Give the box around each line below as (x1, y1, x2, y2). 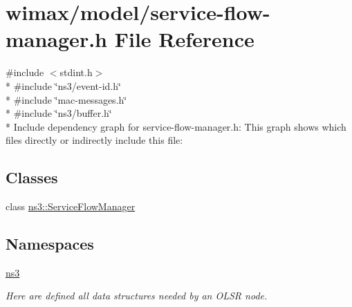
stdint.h (59, 65, 93, 80)
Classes (6, 167, 58, 188)
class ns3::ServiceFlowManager (6, 199, 136, 214)
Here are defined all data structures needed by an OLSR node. (6, 288, 268, 303)
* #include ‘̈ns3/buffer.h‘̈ (6, 106, 112, 120)
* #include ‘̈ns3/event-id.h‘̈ (6, 78, 121, 93)
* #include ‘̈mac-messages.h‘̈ (6, 92, 127, 106)
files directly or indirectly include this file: (6, 133, 183, 147)
